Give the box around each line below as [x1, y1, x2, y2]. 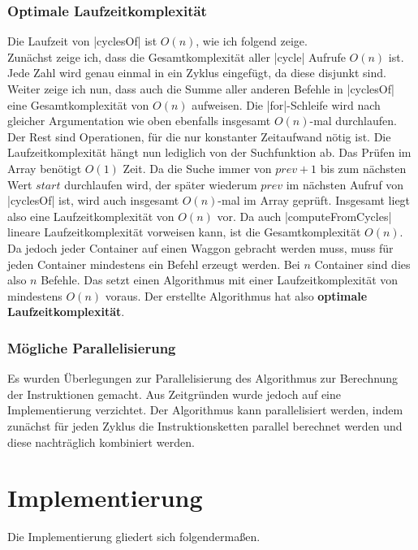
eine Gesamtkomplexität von [7, 96, 149, 113]
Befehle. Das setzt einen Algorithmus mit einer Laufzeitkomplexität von [41, 271, 399, 288]
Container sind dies [314, 255, 411, 272]
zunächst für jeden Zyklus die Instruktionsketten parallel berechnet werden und [7, 417, 403, 434]
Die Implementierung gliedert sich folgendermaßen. [7, 528, 261, 545]
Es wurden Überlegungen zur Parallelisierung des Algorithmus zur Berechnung [7, 370, 399, 387]
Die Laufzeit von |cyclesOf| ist [7, 32, 157, 50]
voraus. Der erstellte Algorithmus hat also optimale [105, 287, 368, 304]
